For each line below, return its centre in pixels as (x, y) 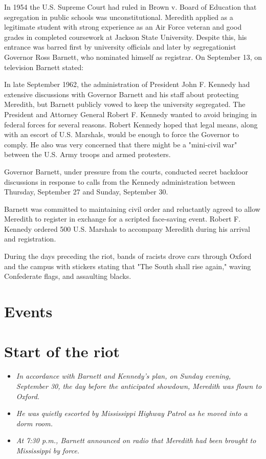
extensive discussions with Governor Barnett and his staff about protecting (121, 94)
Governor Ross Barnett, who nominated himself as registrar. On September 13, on (133, 57)
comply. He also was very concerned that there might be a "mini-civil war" (121, 144)
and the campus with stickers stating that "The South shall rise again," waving (128, 266)
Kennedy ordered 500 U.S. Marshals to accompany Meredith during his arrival (127, 228)
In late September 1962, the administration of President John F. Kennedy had (127, 84)
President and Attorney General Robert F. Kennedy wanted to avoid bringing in (131, 114)
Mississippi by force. (48, 450)
